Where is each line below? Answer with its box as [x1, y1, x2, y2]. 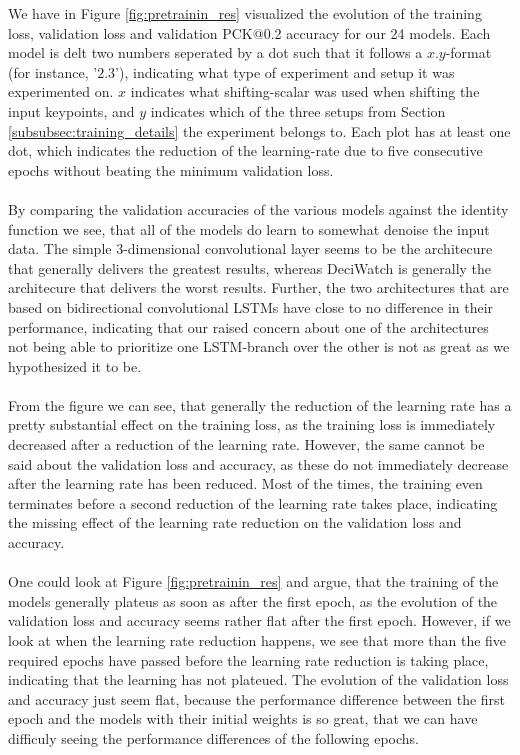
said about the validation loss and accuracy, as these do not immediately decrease [8, 453, 509, 474]
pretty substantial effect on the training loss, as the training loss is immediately [8, 414, 496, 435]
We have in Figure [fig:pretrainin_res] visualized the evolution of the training [8, 3, 482, 23]
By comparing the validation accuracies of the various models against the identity [8, 198, 509, 219]
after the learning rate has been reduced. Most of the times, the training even [8, 473, 483, 494]
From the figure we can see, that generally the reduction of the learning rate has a [8, 394, 512, 415]
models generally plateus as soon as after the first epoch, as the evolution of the [8, 590, 498, 611]
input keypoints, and [8, 100, 135, 121]
